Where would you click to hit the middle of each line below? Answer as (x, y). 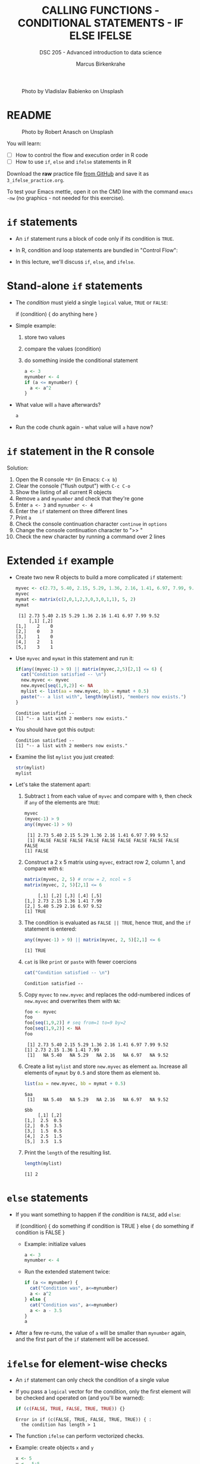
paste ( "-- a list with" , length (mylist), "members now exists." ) (104, 696)
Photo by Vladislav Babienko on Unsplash (73, 91)
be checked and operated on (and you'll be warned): (80, 1398)
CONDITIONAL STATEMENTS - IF (101, 23)
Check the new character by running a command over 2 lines (90, 537)
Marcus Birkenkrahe (101, 64)
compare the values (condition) (63, 349)
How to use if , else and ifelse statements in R (73, 161)
